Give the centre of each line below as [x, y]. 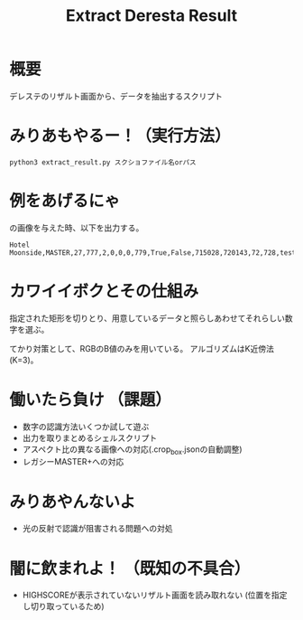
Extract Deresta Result [151, 16]
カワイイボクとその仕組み [104, 291]
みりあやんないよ [73, 502]
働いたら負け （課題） [90, 399]
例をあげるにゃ [65, 201]
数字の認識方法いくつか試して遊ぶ [86, 427]
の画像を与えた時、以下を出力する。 [77, 228]
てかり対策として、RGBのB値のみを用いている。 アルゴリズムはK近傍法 [142, 348]
